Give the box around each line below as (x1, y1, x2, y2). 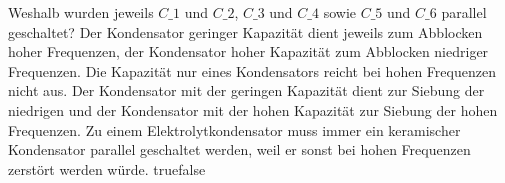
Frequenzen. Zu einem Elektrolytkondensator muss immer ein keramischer (8, 119, 461, 140)
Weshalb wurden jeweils (8, 2, 154, 22)
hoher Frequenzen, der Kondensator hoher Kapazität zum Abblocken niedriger (8, 41, 489, 62)
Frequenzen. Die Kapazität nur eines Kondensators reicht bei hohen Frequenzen (8, 60, 496, 81)
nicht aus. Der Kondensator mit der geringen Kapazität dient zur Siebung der (8, 80, 485, 101)
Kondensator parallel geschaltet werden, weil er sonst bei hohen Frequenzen (8, 139, 471, 160)
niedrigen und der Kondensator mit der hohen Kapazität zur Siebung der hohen (8, 99, 498, 120)
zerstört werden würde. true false (8, 158, 206, 179)
